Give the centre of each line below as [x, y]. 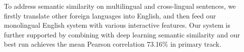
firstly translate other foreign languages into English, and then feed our [110, 15]
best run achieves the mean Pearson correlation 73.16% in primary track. [113, 44]
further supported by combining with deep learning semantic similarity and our [122, 34]
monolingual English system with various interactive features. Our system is [117, 25]
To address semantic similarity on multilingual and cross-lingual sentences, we [120, 6]
